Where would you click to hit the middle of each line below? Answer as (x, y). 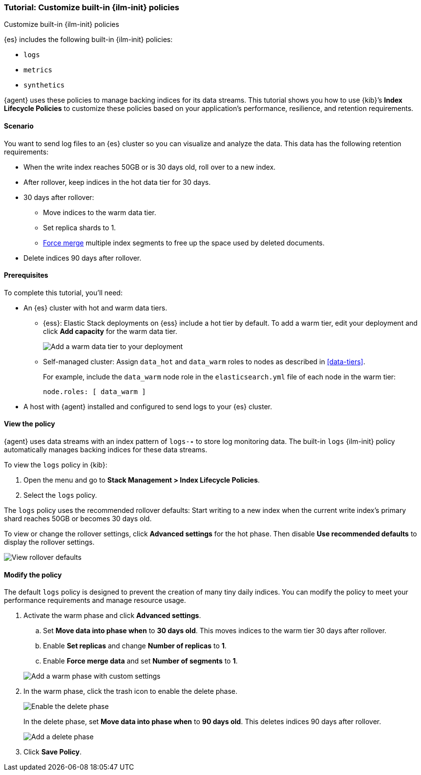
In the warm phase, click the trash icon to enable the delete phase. (131, 691)
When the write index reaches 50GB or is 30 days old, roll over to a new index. (150, 167)
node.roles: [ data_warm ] (95, 391)
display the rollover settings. (49, 542)
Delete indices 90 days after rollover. (83, 258)
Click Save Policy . (53, 752)
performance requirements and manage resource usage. (95, 600)
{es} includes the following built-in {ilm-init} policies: (88, 40)
